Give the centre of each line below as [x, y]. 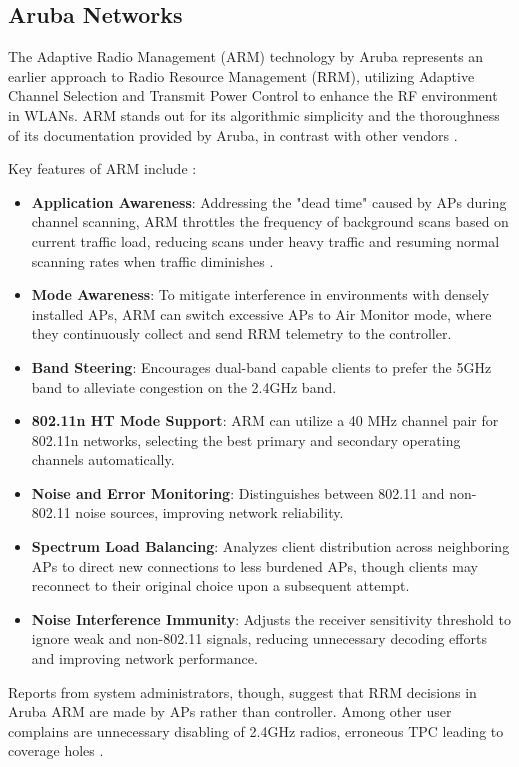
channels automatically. [103, 459]
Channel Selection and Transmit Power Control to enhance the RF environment [253, 95]
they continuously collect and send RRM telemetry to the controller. [241, 333]
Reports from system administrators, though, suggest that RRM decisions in [242, 691]
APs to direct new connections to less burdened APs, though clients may [254, 565]
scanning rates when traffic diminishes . [152, 260]
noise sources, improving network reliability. [209, 512]
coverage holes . [56, 750]
